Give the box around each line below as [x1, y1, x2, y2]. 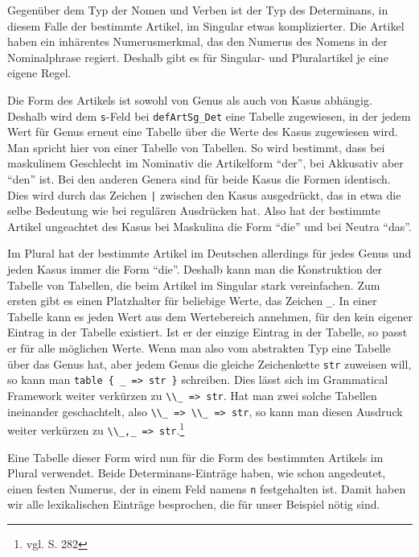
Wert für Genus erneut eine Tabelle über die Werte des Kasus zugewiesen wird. [7, 123, 398, 140]
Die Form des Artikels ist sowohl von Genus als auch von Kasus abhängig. [7, 91, 372, 108]
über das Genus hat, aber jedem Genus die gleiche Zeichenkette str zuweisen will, [7, 355, 412, 372]
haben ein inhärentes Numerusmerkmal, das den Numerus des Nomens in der [7, 33, 388, 50]
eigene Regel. [7, 64, 72, 81]
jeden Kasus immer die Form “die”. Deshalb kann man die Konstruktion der [7, 261, 382, 278]
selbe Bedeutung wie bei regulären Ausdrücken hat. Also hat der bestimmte [7, 202, 380, 219]
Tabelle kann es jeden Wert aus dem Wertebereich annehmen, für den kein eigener [7, 307, 413, 324]
